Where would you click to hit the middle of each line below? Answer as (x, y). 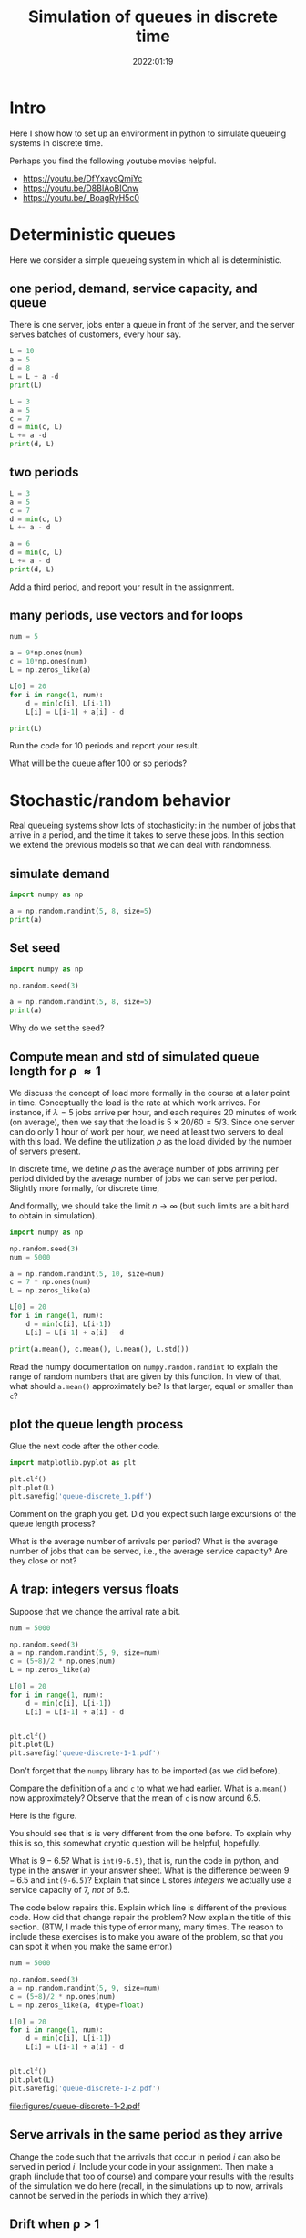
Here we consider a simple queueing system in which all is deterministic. (146, 260)
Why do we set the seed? (57, 1028)
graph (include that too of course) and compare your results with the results (152, 2176)
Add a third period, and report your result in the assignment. (122, 587)
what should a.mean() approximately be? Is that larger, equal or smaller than (152, 1386)
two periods (44, 472)
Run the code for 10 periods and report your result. (105, 746)
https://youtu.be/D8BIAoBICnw (81, 188)
